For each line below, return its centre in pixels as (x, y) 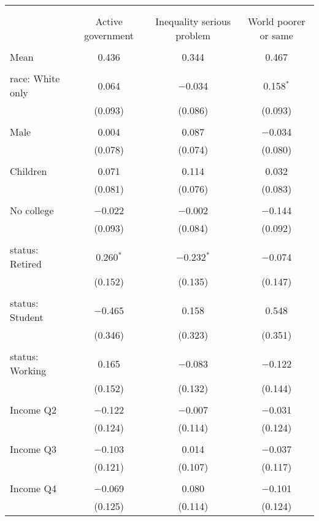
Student (27, 317)
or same (276, 35)
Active (109, 21)
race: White (35, 78)
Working (28, 370)
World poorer (277, 21)
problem (193, 35)
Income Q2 (33, 410)
